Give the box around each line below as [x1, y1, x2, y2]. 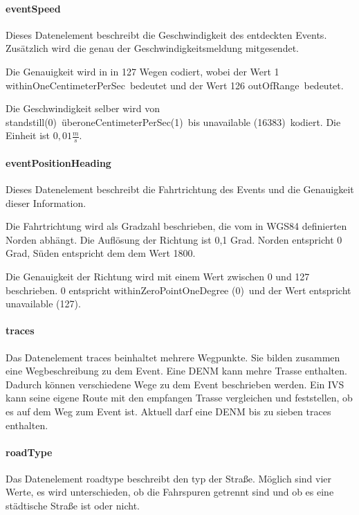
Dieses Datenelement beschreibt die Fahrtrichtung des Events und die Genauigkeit [6, 181, 354, 196]
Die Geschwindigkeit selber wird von [6, 101, 160, 116]
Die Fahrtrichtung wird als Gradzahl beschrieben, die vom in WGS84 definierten [6, 219, 347, 233]
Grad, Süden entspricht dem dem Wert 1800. [6, 246, 196, 260]
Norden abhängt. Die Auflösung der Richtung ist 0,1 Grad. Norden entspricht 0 [6, 232, 342, 246]
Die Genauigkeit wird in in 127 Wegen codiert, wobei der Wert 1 [6, 64, 279, 78]
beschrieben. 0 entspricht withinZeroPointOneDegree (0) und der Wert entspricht [6, 282, 351, 297]
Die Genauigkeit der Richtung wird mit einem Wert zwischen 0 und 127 [6, 269, 310, 283]
